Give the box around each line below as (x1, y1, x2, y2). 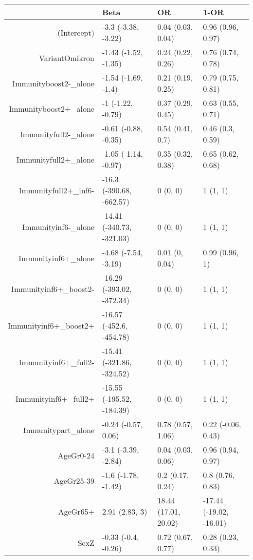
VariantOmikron (39, 52, 94, 63)
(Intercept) (57, 26, 94, 38)
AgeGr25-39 (54, 475, 94, 486)
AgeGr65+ (58, 506, 94, 517)
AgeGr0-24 (57, 449, 94, 461)
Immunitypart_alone (23, 424, 94, 436)
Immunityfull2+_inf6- (18, 185, 94, 196)
